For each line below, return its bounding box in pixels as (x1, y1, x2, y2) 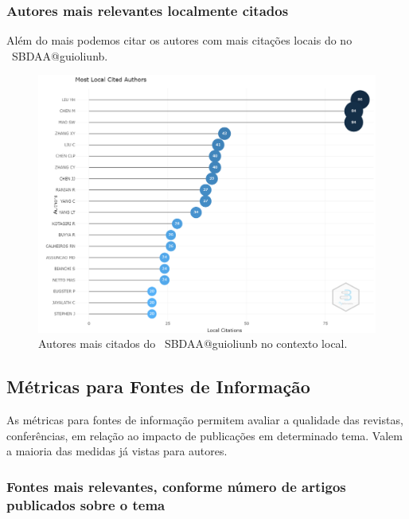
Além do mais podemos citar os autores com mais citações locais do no (6, 32, 353, 49)
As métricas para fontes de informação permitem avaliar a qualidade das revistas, (6, 412, 403, 428)
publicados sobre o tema (6, 494, 166, 514)
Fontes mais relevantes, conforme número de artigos (6, 476, 346, 496)
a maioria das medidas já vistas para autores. (6, 443, 228, 459)
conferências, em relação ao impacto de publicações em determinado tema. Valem (6, 427, 403, 443)
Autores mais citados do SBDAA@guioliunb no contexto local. (38, 335, 348, 352)
